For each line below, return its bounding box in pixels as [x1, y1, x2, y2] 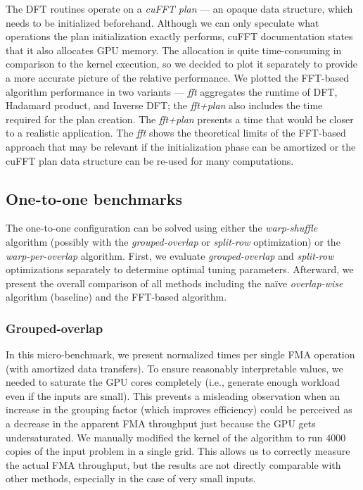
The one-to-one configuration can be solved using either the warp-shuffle [6, 220, 318, 235]
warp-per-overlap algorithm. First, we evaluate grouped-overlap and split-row [6, 248, 334, 263]
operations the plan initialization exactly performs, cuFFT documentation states [6, 29, 353, 44]
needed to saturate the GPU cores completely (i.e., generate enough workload [6, 375, 340, 389]
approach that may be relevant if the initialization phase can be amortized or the [6, 139, 356, 153]
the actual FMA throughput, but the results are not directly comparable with [6, 457, 341, 472]
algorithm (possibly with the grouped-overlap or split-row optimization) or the [6, 234, 340, 249]
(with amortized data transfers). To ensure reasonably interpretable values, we [6, 360, 343, 375]
